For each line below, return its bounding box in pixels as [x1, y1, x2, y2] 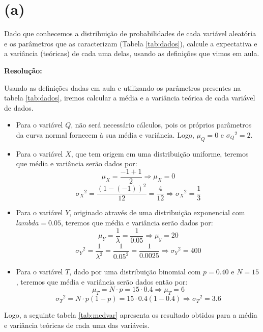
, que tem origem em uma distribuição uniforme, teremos [71, 148, 249, 159]
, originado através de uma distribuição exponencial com [69, 207, 245, 218]
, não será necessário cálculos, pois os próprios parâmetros [71, 119, 252, 130]
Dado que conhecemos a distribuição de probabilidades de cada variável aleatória [4, 28, 256, 39]
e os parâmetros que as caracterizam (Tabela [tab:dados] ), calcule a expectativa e [4, 38, 257, 48]
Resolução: [4, 65, 42, 75]
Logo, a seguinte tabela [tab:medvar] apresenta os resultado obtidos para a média [4, 310, 257, 320]
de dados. [4, 102, 34, 113]
